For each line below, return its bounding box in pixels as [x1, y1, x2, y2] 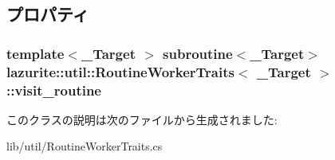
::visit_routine [6, 80, 101, 100]
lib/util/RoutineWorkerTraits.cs [6, 138, 163, 154]
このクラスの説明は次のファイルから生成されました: [6, 111, 278, 127]
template [6, 43, 65, 63]
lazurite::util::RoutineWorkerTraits [6, 61, 235, 81]
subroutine [163, 43, 233, 63]
